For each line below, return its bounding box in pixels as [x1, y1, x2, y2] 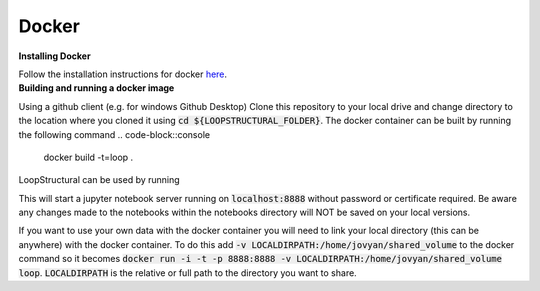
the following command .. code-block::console [18, 128, 210, 140]
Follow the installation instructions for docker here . [18, 68, 228, 80]
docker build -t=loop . [43, 151, 134, 163]
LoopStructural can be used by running [18, 174, 180, 186]
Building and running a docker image [18, 82, 175, 94]
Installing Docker [18, 50, 91, 62]
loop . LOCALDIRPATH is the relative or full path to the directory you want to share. [18, 266, 357, 279]
